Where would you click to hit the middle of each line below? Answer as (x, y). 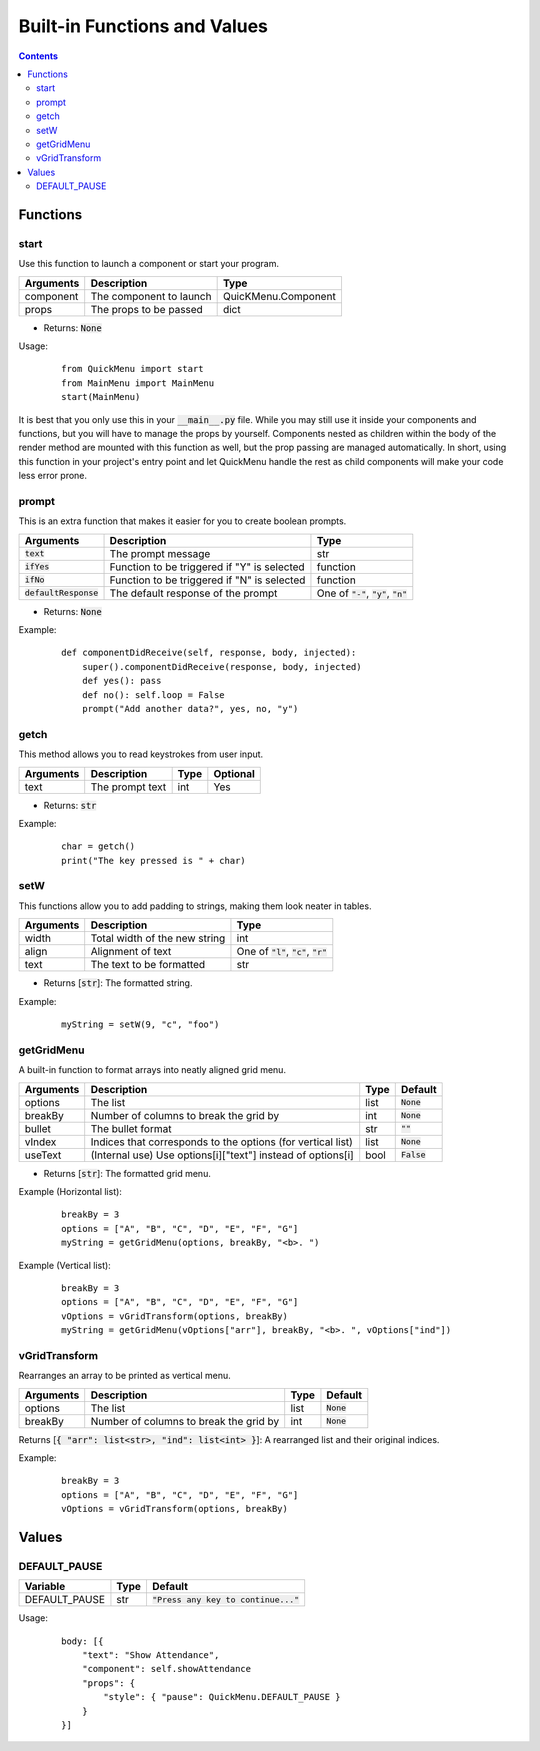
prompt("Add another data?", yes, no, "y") (190, 708)
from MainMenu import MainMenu (138, 383)
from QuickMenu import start (132, 369)
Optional (234, 773)
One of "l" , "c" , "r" (281, 952)
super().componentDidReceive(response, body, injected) (221, 666)
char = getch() (98, 846)
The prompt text (128, 787)
